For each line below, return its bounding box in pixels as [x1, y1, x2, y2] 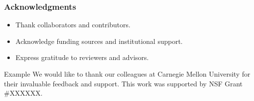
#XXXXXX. [4, 88, 43, 98]
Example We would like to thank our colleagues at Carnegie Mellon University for [4, 69, 251, 79]
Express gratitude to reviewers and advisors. [15, 52, 149, 62]
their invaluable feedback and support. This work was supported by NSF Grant [4, 78, 243, 88]
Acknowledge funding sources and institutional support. [15, 36, 183, 46]
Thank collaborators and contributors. [15, 20, 130, 30]
